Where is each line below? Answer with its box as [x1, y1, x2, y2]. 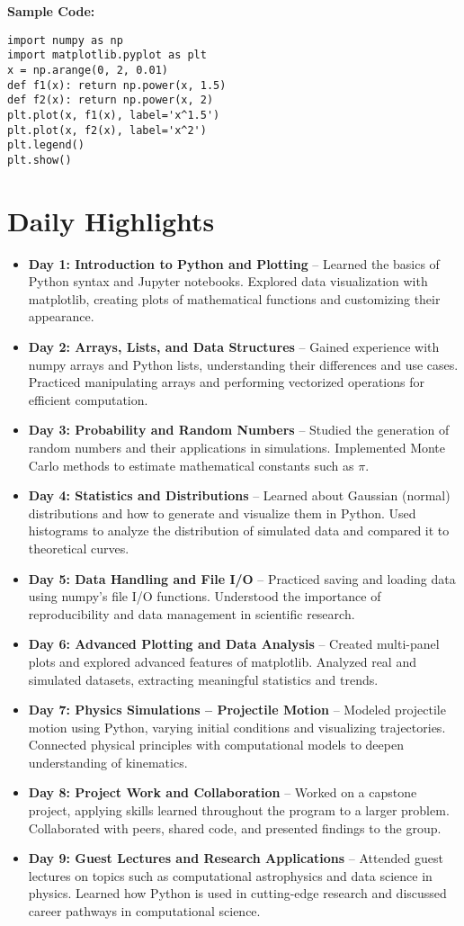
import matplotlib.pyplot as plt [7, 49, 207, 62]
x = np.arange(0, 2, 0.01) [7, 63, 168, 76]
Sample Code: [7, 2, 95, 20]
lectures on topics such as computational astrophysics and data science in [28, 866, 433, 885]
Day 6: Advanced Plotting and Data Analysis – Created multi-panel [28, 634, 440, 653]
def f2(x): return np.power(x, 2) [7, 94, 214, 107]
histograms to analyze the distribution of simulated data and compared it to [28, 521, 450, 540]
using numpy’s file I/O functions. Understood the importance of [28, 587, 381, 606]
